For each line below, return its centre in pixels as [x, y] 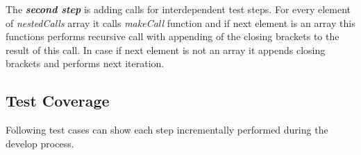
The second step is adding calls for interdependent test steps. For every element [178, 9]
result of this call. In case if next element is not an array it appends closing [166, 49]
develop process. [40, 143]
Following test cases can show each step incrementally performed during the [167, 130]
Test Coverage [58, 101]
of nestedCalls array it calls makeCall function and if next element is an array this [180, 22]
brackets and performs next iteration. [85, 63]
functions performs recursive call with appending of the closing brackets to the [173, 36]
